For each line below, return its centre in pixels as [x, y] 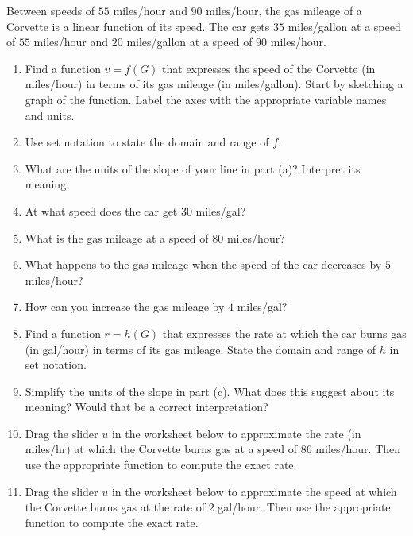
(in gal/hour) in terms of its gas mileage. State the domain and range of [201, 349]
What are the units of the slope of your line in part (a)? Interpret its [193, 168]
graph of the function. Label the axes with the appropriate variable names [206, 99]
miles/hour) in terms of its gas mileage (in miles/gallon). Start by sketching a [214, 84]
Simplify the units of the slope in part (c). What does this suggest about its [210, 391]
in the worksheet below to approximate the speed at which [254, 491]
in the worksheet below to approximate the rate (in [236, 433]
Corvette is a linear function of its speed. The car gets [138, 26]
